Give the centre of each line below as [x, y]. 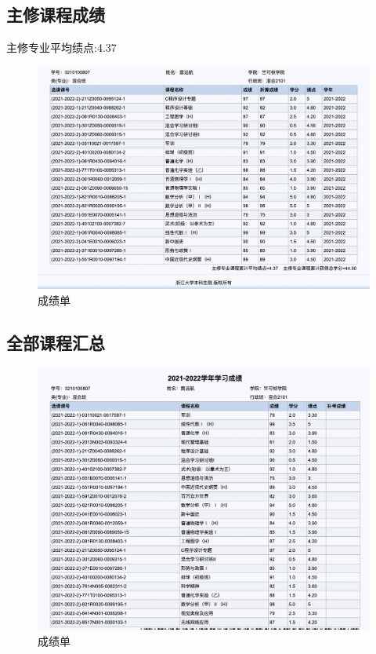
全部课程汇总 [56, 342]
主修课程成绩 [56, 15]
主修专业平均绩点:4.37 [61, 47]
